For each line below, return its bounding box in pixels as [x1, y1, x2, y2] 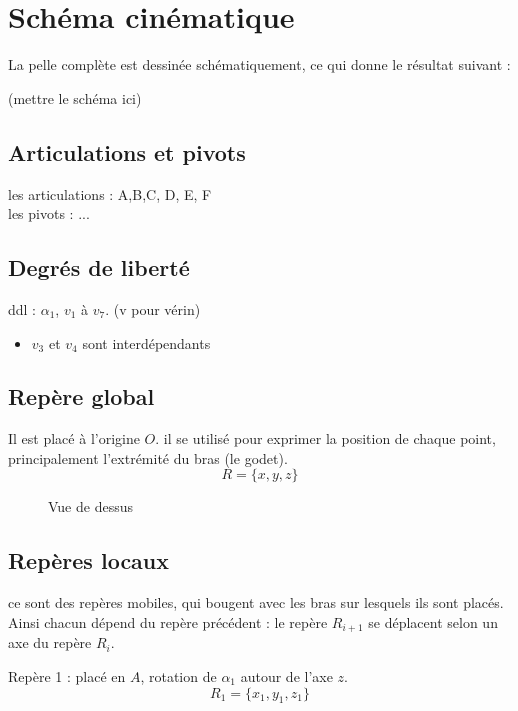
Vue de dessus [48, 496, 133, 517]
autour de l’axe [240, 665, 333, 686]
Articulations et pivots [8, 136, 246, 167]
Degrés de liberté [8, 252, 190, 283]
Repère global [8, 381, 155, 412]
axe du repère [8, 632, 92, 653]
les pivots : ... [8, 203, 90, 224]
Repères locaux [8, 545, 170, 576]
